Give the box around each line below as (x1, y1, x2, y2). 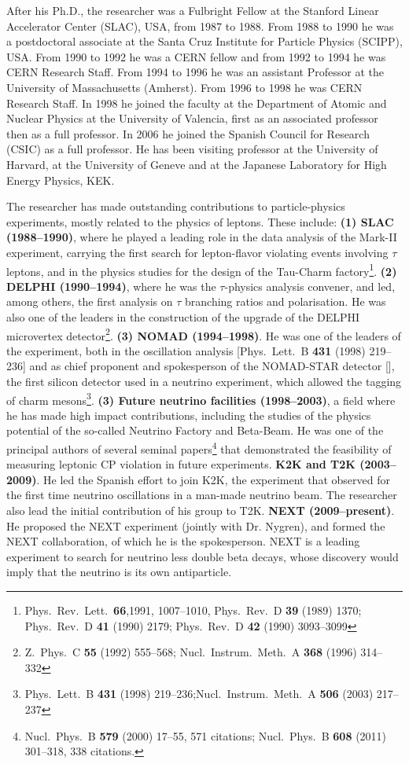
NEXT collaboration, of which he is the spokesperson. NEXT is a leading (6, 533, 360, 549)
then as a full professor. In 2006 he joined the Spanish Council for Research (6, 125, 370, 141)
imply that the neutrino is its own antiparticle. (6, 564, 232, 580)
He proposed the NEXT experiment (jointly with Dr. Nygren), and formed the (6, 517, 385, 534)
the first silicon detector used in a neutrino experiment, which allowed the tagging (6, 373, 402, 389)
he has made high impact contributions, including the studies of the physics (6, 406, 371, 423)
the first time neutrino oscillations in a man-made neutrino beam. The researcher (6, 487, 397, 503)
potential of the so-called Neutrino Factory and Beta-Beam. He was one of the (6, 422, 384, 439)
